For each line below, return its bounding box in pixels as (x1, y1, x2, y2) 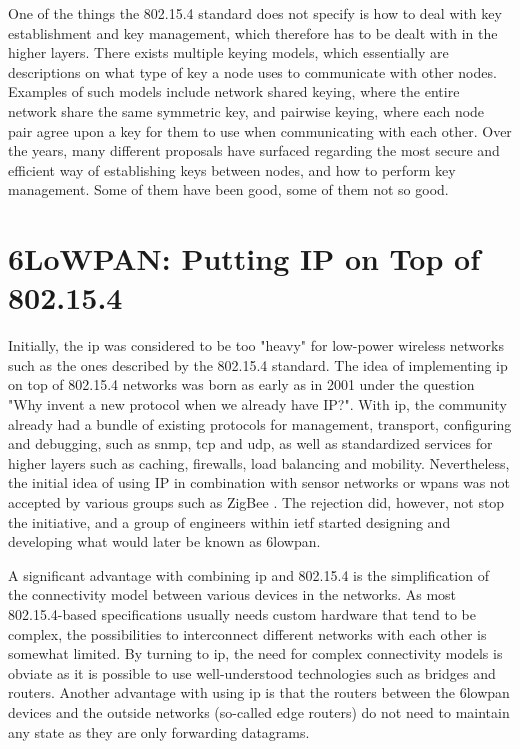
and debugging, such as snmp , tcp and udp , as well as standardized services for (8, 433, 493, 454)
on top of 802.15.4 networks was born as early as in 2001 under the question (8, 374, 475, 395)
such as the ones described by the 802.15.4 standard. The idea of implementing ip (8, 354, 508, 375)
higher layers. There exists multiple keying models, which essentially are (8, 42, 449, 63)
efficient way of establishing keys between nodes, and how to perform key (8, 159, 456, 180)
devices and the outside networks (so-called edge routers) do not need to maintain (8, 701, 510, 722)
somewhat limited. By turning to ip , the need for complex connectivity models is (8, 643, 503, 664)
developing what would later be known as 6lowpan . (8, 531, 321, 552)
